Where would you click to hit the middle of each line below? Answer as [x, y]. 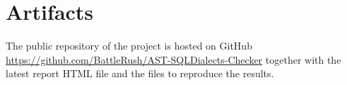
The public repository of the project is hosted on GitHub [129, 46]
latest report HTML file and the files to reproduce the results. [140, 73]
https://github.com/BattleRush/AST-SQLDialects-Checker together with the [173, 59]
